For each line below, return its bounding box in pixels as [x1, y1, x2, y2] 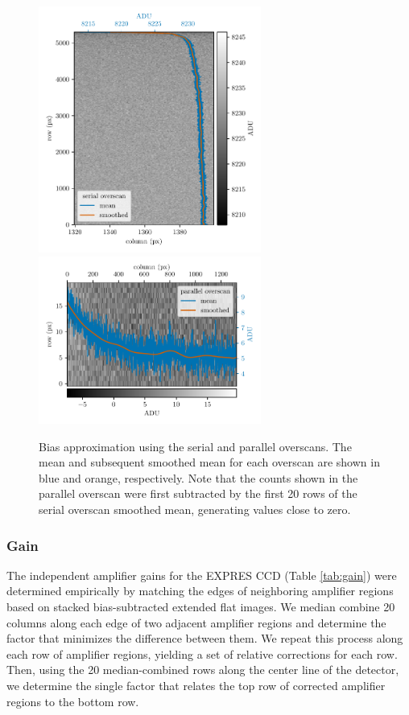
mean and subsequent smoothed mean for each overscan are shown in [39, 454, 380, 471]
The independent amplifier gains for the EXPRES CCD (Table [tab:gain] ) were [6, 566, 397, 583]
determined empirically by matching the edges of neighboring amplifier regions [6, 582, 394, 599]
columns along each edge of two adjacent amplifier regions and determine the [6, 614, 386, 631]
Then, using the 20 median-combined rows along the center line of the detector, [6, 661, 399, 678]
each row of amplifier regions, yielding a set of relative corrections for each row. [6, 645, 398, 662]
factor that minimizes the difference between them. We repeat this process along [6, 630, 403, 647]
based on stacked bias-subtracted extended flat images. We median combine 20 [6, 598, 395, 614]
